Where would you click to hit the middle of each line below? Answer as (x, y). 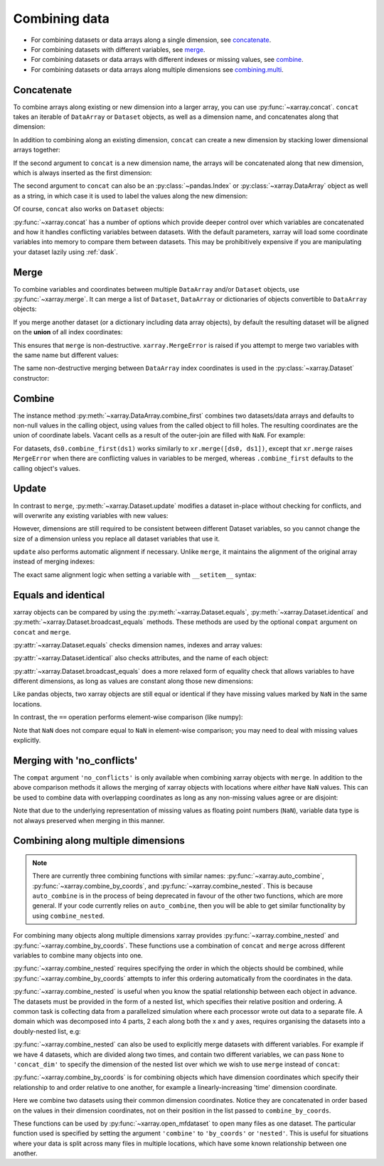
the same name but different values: (66, 355)
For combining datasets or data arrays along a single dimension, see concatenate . (151, 40)
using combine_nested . (68, 916)
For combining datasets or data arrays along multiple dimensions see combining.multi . (157, 69)
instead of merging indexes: (54, 561)
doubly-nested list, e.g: (47, 1031)
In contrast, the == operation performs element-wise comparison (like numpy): (128, 717)
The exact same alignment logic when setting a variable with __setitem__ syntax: (135, 574)
